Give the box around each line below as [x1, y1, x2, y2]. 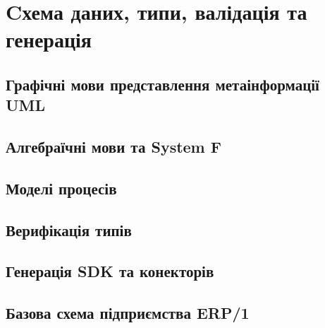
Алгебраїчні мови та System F [6, 136, 221, 158]
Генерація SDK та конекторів [6, 260, 214, 282]
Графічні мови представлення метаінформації [6, 73, 319, 95]
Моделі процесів [6, 177, 117, 199]
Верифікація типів [6, 218, 132, 240]
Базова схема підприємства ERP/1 [6, 302, 250, 324]
